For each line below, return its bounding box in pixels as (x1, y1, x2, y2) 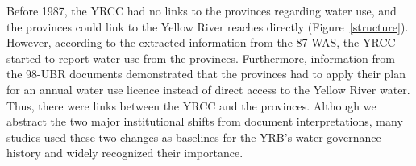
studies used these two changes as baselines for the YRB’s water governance (6, 128, 381, 145)
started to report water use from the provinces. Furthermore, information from (6, 49, 395, 66)
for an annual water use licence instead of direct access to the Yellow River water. (6, 81, 410, 98)
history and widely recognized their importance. (6, 144, 243, 161)
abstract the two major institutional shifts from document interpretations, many (6, 113, 403, 130)
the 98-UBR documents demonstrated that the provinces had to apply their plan (6, 65, 406, 82)
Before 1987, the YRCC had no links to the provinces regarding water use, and (6, 2, 397, 19)
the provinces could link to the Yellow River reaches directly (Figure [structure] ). (6, 18, 409, 35)
